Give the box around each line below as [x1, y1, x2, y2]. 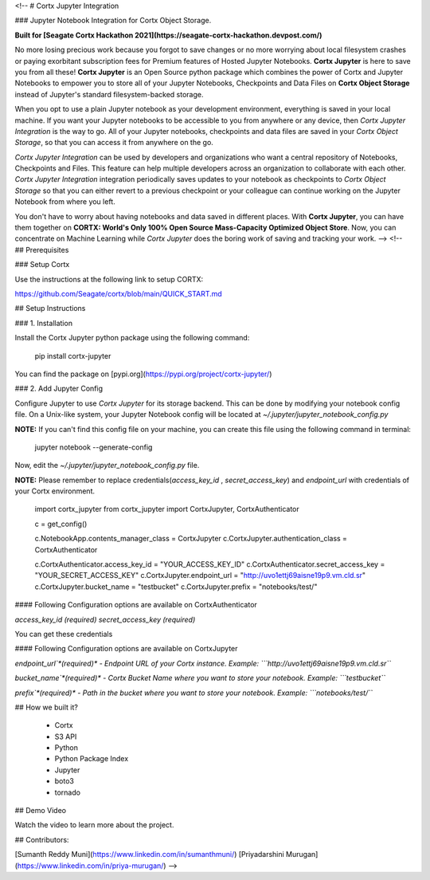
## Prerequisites [14, 245, 69, 254]
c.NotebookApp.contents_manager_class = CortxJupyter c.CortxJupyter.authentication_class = [34, 534, 348, 544]
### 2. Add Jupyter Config [14, 383, 104, 394]
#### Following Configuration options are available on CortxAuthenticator [14, 600, 258, 610]
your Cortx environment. [14, 486, 96, 496]
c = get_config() [34, 519, 88, 528]
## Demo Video [14, 806, 67, 815]
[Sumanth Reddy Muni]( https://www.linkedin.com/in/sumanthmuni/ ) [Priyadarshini [14, 850, 284, 859]
